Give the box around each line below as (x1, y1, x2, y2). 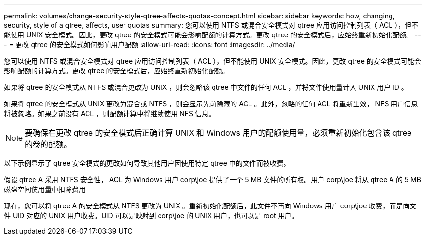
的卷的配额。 (25, 139, 72, 149)
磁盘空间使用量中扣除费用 (4, 185, 86, 193)
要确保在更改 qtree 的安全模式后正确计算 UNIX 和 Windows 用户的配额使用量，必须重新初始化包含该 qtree (25, 128, 412, 137)
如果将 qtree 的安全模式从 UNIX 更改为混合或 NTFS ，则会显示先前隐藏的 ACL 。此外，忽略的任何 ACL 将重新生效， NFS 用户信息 (4, 100, 418, 108)
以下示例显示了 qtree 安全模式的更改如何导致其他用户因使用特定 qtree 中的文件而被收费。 (4, 159, 290, 167)
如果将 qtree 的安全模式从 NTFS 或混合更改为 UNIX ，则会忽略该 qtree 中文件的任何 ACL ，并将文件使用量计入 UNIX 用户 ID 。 (4, 83, 408, 91)
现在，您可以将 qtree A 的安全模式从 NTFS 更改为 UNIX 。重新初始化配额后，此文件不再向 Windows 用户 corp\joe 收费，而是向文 (4, 202, 417, 210)
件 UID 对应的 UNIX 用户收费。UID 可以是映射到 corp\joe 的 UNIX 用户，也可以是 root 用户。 (4, 211, 299, 220)
